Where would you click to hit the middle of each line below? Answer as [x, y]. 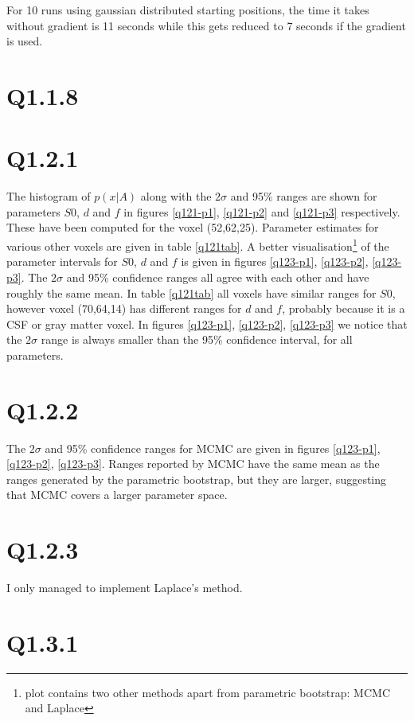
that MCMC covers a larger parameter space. [117, 495]
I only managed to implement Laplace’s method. [125, 588]
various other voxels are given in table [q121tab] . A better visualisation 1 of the [198, 245]
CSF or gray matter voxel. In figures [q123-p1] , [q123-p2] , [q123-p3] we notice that [207, 323]
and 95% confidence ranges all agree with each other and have [218, 277]
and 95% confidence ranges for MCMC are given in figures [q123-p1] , [213, 448]
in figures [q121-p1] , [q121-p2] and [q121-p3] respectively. [262, 211]
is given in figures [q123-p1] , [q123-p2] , [275, 261]
